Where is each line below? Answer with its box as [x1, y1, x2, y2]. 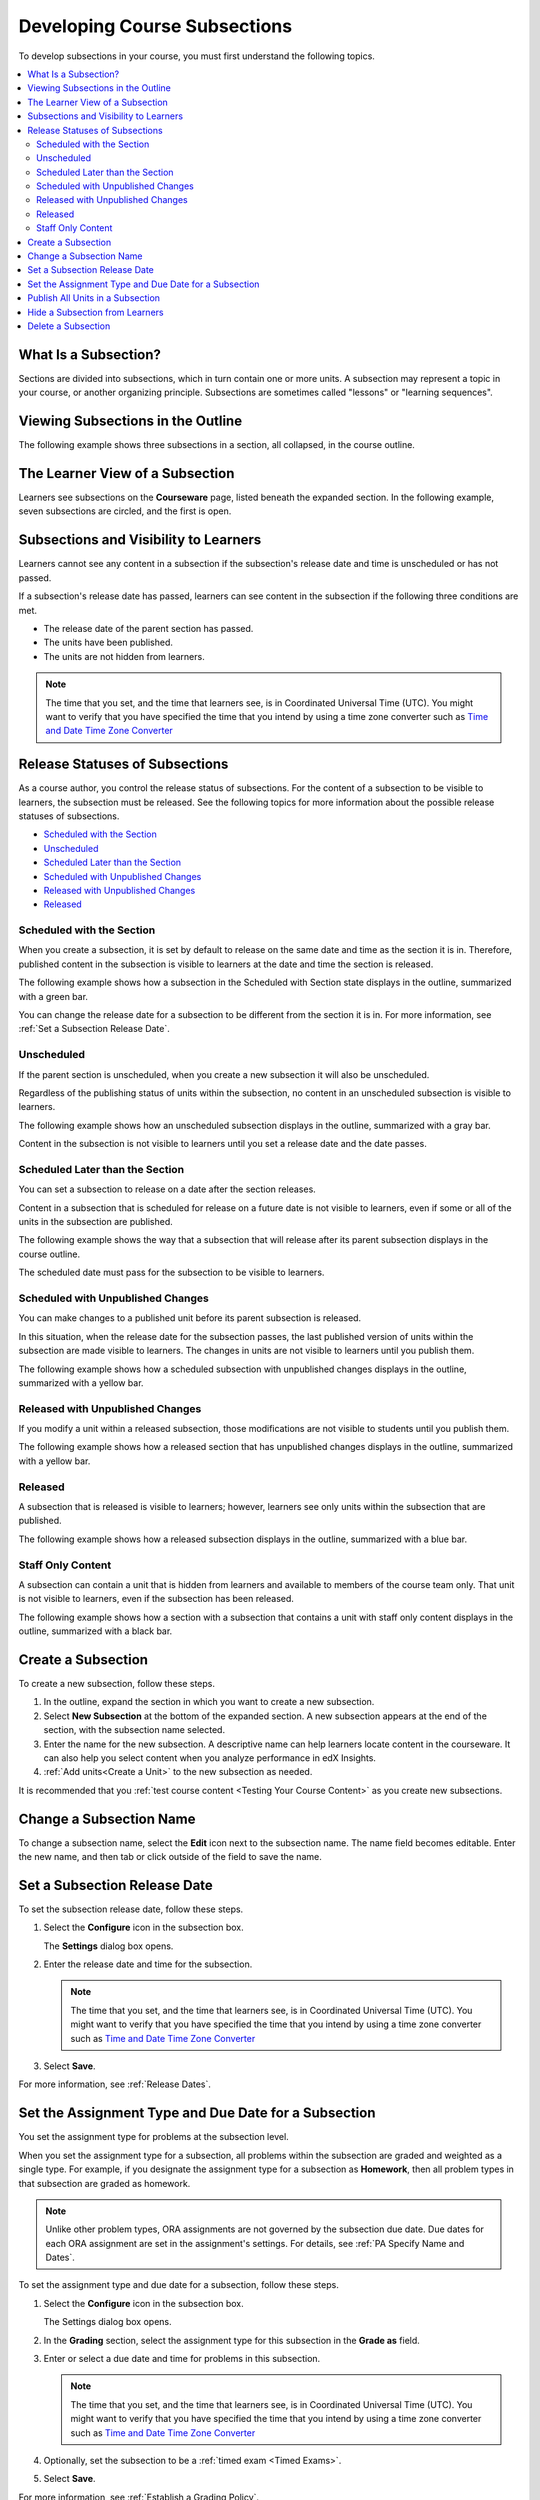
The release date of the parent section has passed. [43, 622, 254, 634]
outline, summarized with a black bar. [18, 1625, 173, 1637]
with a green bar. [18, 990, 89, 1002]
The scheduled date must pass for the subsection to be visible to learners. [18, 1266, 325, 1279]
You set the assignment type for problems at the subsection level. [18, 2131, 289, 2143]
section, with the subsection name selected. [43, 1724, 225, 1736]
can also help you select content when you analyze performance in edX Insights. [43, 1751, 377, 1764]
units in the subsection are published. [18, 1216, 174, 1228]
